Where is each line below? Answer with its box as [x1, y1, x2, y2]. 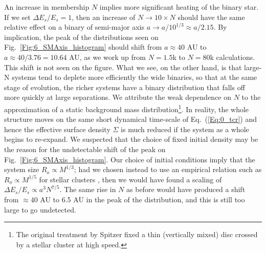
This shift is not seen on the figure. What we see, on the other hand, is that [4, 61, 242, 72]
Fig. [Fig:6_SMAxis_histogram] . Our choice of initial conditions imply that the [4, 154, 255, 164]
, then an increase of [72, 11, 136, 22]
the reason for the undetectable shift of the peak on [4, 143, 166, 154]
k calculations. [210, 51, 255, 62]
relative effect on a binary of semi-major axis [4, 22, 145, 32]
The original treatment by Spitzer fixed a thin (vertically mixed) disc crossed [16, 229, 258, 240]
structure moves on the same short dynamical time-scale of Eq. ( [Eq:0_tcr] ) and [4, 114, 257, 124]
